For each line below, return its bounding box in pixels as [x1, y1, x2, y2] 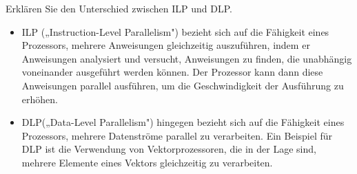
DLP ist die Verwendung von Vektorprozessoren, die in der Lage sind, [21, 142, 316, 156]
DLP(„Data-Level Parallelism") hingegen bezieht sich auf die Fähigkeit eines [21, 115, 345, 129]
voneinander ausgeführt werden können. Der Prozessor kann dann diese [21, 65, 323, 79]
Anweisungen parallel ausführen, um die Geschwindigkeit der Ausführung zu [21, 78, 344, 92]
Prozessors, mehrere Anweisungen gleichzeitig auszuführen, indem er [21, 38, 310, 52]
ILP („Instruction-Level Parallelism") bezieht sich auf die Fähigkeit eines [21, 24, 329, 39]
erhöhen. [21, 91, 58, 106]
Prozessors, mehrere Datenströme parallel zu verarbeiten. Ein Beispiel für [21, 128, 333, 142]
